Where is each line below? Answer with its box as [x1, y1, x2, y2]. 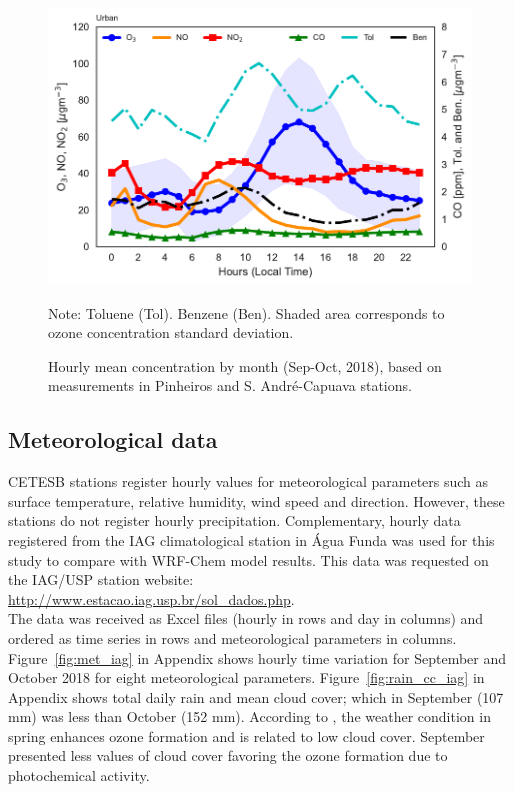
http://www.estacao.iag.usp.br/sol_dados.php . [8, 588, 295, 609]
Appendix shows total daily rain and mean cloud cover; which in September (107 [8, 686, 504, 707]
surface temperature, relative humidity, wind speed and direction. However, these [8, 490, 505, 511]
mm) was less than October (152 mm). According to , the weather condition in [8, 706, 491, 727]
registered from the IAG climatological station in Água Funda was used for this [8, 529, 495, 550]
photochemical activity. [8, 765, 150, 786]
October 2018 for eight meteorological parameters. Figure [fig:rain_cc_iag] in [8, 667, 485, 688]
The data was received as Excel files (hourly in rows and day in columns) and [8, 608, 484, 629]
